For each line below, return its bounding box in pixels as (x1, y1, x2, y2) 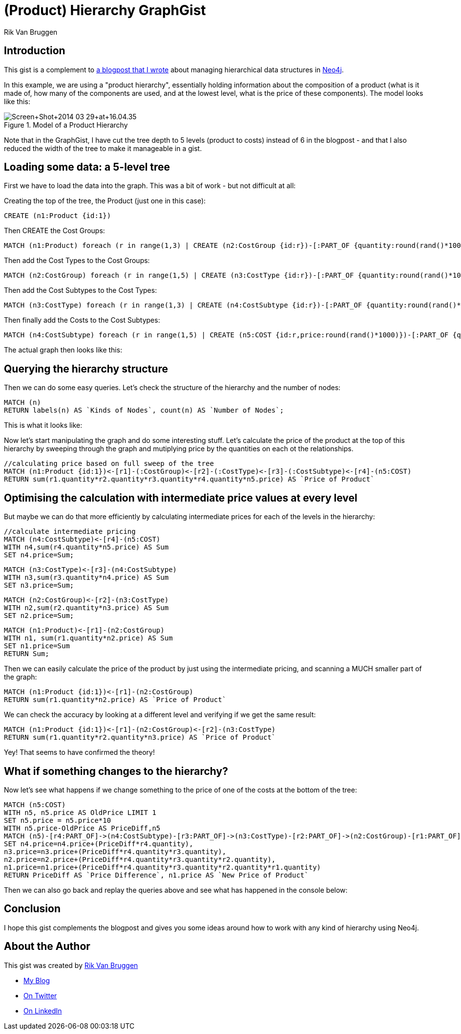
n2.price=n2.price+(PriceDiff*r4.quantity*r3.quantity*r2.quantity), (4, 855, 276, 863)
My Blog (23, 976, 50, 985)
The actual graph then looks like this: (4, 346, 123, 354)
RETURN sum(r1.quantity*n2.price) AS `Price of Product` (4, 696, 227, 704)
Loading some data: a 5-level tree (4, 161, 170, 174)
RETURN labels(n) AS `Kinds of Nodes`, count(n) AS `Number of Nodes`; (4, 406, 284, 415)
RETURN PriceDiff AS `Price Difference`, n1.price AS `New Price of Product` (4, 871, 309, 879)
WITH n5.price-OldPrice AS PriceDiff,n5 (4, 824, 161, 832)
